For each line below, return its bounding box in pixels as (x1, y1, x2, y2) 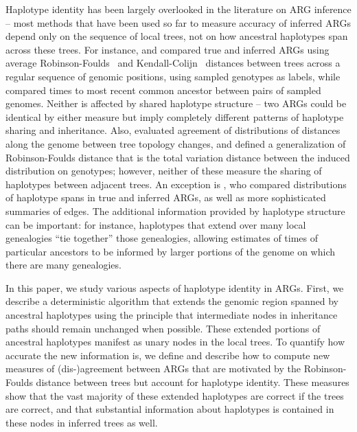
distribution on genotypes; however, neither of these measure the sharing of (5, 163, 322, 178)
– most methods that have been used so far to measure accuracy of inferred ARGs (5, 15, 351, 30)
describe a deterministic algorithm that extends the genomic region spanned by (5, 294, 339, 308)
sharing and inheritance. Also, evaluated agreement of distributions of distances (5, 123, 341, 137)
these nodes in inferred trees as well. (5, 415, 158, 429)
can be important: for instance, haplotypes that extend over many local (5, 217, 306, 231)
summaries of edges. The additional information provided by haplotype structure (5, 203, 345, 218)
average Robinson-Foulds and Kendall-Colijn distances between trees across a (5, 56, 341, 70)
